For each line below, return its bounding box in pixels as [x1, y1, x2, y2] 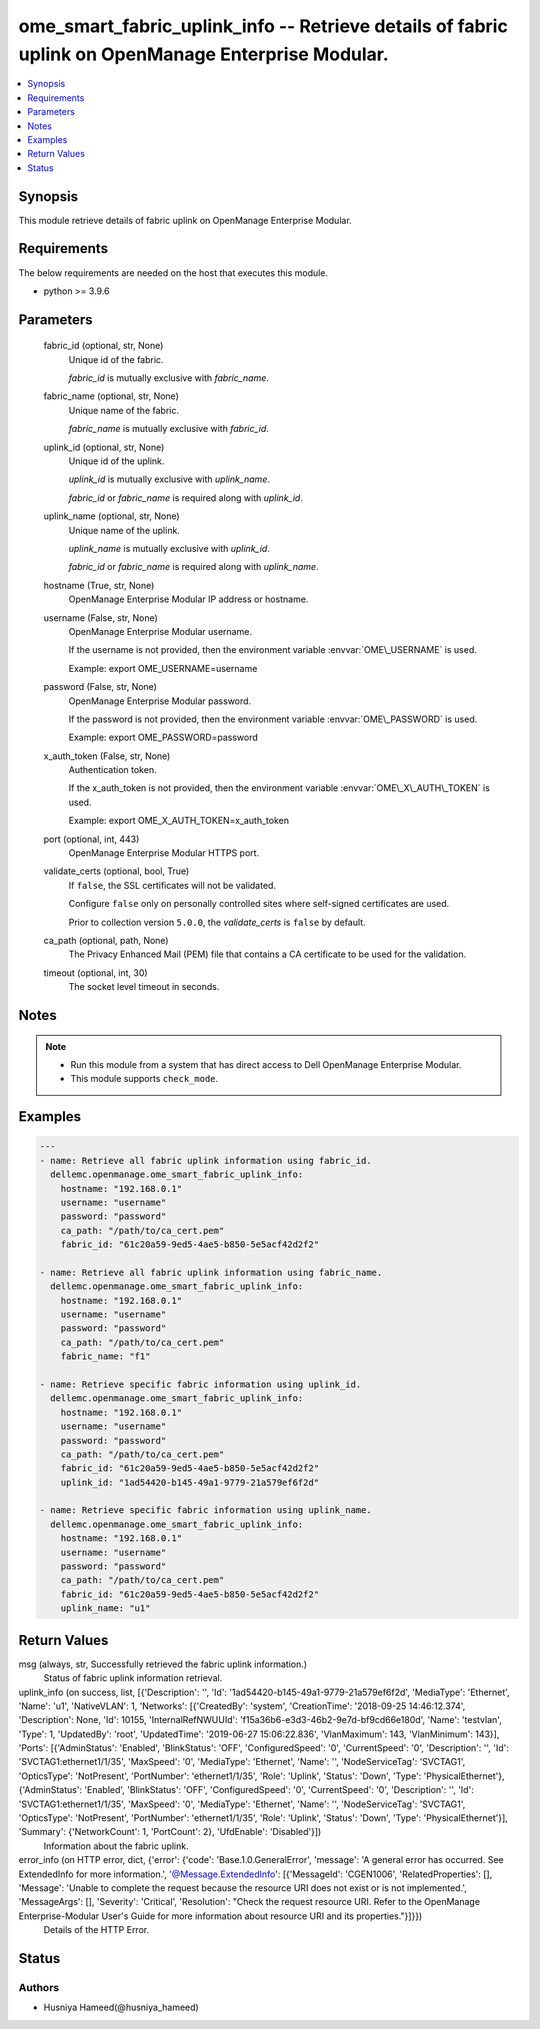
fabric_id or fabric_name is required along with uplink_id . [68, 491, 304, 504]
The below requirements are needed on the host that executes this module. [18, 266, 329, 279]
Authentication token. [68, 764, 157, 776]
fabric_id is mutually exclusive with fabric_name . [68, 372, 270, 384]
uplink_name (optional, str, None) [43, 510, 180, 522]
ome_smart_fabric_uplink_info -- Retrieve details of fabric [18, 15, 509, 37]
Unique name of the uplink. [68, 524, 180, 536]
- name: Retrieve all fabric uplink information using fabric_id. [39, 1155, 372, 1166]
